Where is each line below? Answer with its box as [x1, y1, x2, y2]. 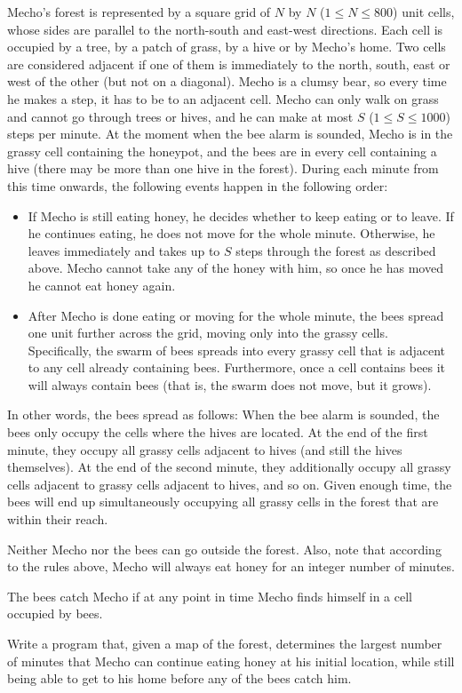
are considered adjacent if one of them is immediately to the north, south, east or [7, 54, 450, 73]
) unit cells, [393, 3, 455, 20]
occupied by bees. [7, 604, 103, 623]
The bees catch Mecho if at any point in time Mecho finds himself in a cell [7, 586, 412, 605]
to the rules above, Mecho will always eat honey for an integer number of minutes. [7, 557, 455, 576]
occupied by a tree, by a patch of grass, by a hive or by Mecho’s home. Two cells [7, 37, 446, 56]
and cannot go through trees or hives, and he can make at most [7, 107, 354, 125]
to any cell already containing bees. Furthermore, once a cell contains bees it [28, 358, 445, 377]
